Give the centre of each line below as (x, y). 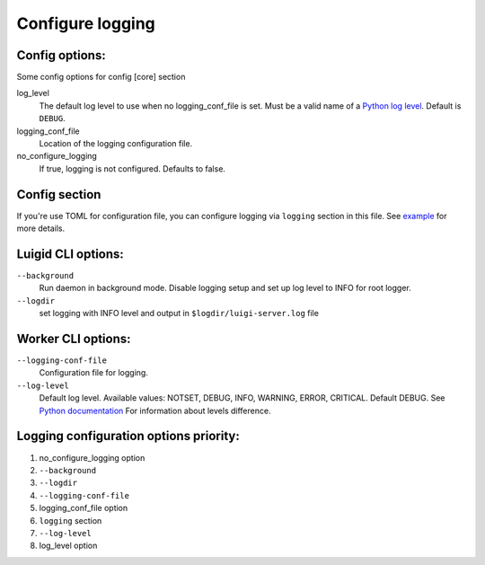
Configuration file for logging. (93, 373)
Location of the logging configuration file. (116, 144)
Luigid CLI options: (71, 254)
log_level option (68, 546)
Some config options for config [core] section (101, 77)
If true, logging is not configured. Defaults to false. (132, 168)
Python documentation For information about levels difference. (155, 411)
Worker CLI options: (74, 338)
